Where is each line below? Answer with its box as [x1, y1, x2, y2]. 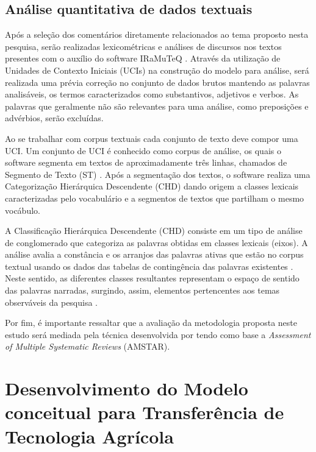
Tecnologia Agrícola [5, 423, 174, 448]
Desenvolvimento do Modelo [5, 376, 248, 401]
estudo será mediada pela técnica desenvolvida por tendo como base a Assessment [5, 328, 311, 341]
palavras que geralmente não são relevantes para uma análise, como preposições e [5, 99, 309, 112]
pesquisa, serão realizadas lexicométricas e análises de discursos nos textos [5, 40, 282, 52]
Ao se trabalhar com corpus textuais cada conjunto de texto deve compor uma [5, 132, 298, 144]
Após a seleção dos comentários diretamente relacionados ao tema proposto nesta [5, 28, 309, 41]
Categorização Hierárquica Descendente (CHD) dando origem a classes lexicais [5, 180, 299, 192]
